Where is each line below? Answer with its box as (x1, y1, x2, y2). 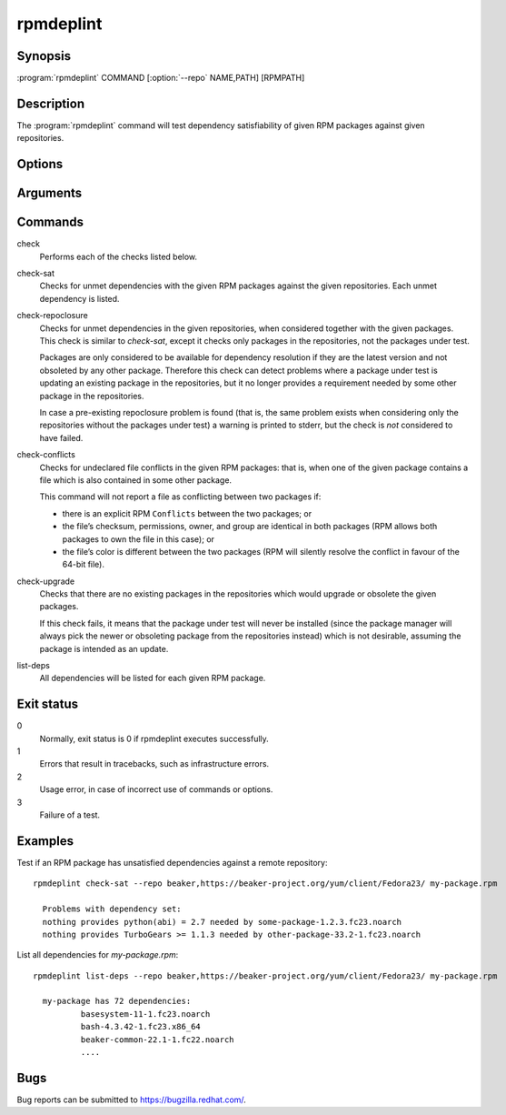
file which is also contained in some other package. (39, 474, 232, 486)
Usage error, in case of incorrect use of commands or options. (39, 784, 273, 795)
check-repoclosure (16, 310, 88, 321)
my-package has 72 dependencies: (42, 996, 192, 1007)
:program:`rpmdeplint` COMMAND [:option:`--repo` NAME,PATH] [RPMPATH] (16, 73, 305, 84)
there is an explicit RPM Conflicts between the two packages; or (62, 507, 313, 518)
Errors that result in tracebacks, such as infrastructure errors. (39, 758, 270, 769)
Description (16, 95, 85, 111)
